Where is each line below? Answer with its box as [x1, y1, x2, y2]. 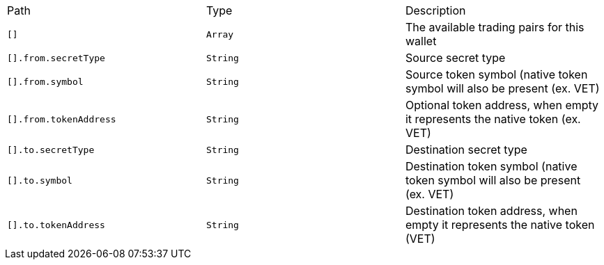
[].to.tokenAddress [7, 219, 105, 230]
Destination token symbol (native [405, 159, 578, 173]
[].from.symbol [7, 76, 84, 87]
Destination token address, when [405, 204, 578, 218]
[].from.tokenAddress [7, 113, 116, 125]
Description [405, 3, 466, 17]
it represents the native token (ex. [405, 112, 581, 126]
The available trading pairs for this [405, 20, 584, 34]
